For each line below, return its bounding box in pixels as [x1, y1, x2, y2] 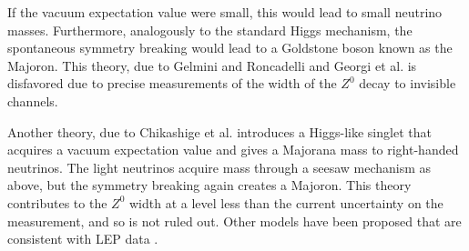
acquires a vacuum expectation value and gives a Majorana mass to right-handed [7, 140, 459, 159]
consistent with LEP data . [7, 229, 158, 248]
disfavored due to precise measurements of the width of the [7, 74, 337, 93]
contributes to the [7, 193, 107, 212]
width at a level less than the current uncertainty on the [128, 193, 444, 212]
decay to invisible [359, 74, 456, 93]
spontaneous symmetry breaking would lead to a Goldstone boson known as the [7, 38, 453, 57]
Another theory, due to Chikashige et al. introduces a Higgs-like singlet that [7, 122, 432, 141]
